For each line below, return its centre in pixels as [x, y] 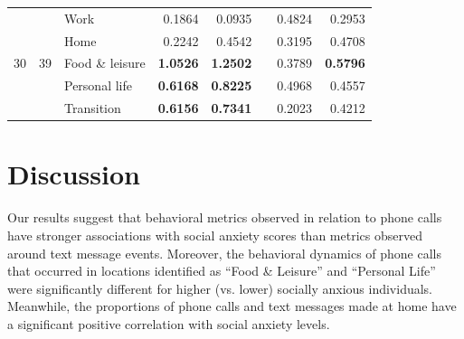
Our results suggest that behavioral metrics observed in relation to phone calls [225, 217]
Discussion [74, 174]
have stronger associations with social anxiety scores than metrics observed [215, 235]
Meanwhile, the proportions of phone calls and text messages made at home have [232, 306]
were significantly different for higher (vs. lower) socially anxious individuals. [220, 288]
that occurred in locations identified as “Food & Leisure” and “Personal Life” [222, 271]
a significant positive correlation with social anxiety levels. [169, 323]
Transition [93, 108]
